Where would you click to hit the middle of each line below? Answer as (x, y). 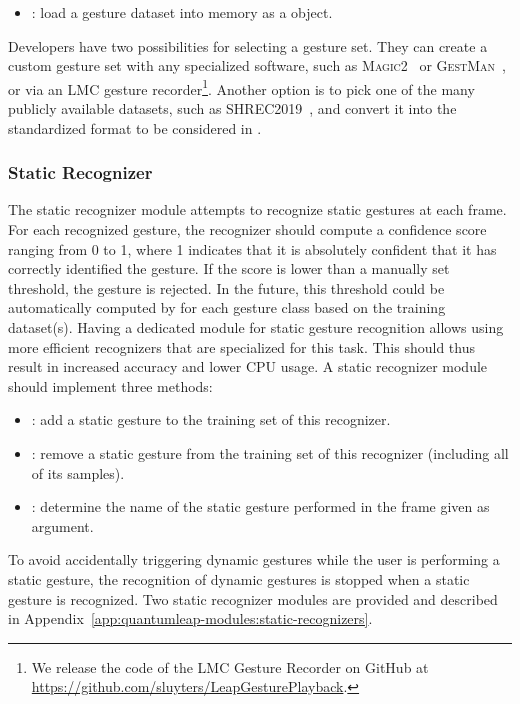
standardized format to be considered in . (135, 127)
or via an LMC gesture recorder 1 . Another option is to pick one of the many (241, 87)
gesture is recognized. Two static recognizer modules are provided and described (253, 598)
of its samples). (78, 472)
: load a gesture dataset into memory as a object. (182, 12)
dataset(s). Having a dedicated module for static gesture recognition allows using (256, 327)
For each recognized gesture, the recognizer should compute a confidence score (247, 229)
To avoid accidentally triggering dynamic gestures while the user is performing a (254, 559)
